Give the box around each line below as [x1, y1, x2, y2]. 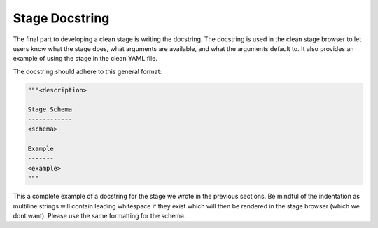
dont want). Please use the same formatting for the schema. [13, 211, 186, 220]
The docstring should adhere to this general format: [13, 67, 162, 76]
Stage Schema [27, 106, 73, 113]
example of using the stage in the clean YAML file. [13, 55, 157, 63]
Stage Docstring [13, 10, 110, 26]
